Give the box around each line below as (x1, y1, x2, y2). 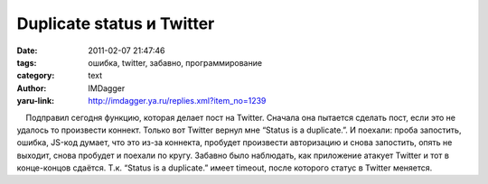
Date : (16, 45, 38, 56)
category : (16, 70, 55, 81)
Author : (16, 82, 47, 94)
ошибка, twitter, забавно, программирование (88, 57, 262, 68)
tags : (16, 57, 37, 68)
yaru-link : (16, 96, 54, 106)
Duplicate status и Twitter (16, 14, 215, 33)
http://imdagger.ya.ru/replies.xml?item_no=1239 (88, 96, 267, 106)
